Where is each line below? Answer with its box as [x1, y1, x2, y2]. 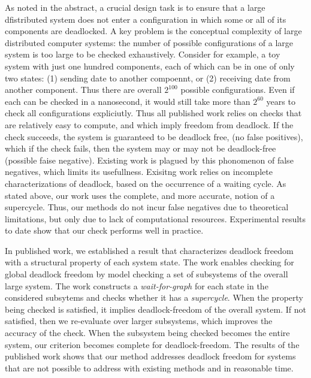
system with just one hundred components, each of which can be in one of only [5, 59, 295, 72]
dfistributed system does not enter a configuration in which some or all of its [5, 13, 286, 25]
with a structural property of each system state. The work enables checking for [5, 256, 294, 268]
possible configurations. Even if [180, 83, 295, 96]
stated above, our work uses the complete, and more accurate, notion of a [5, 189, 275, 201]
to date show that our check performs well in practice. [5, 224, 204, 237]
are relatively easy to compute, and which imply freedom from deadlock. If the [5, 118, 294, 131]
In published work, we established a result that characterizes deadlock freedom [5, 244, 294, 256]
